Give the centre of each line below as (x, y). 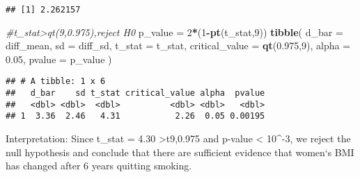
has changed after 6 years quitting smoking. (99, 166)
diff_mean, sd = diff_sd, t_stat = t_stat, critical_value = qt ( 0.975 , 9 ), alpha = (178, 45)
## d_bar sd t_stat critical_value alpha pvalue (135, 93)
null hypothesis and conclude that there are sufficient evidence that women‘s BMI (180, 152)
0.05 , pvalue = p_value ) (59, 59)
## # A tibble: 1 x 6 (56, 82)
